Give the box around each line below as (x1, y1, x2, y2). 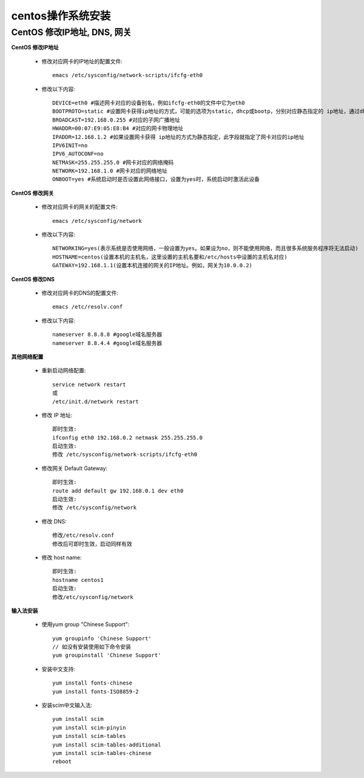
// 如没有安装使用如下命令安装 (52, 644, 132, 650)
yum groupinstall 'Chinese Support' (52, 652, 161, 659)
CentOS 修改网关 (11, 189, 54, 197)
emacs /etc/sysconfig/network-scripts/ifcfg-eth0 (52, 72, 203, 79)
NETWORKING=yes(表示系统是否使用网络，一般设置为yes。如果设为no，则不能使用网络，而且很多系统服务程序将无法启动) (52, 245, 359, 252)
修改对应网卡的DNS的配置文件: (41, 289, 118, 296)
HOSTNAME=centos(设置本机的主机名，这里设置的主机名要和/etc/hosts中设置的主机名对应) (52, 253, 288, 261)
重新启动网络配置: (41, 367, 86, 374)
